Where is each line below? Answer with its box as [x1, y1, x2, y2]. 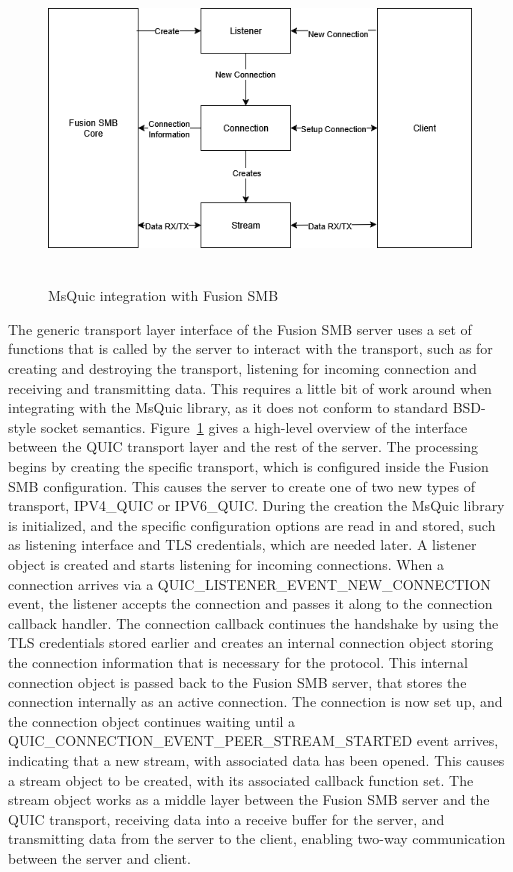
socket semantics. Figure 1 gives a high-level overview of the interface [40, 416, 468, 437]
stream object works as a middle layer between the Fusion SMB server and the [8, 789, 490, 810]
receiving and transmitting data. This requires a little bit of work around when [8, 377, 492, 398]
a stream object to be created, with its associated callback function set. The [8, 769, 474, 790]
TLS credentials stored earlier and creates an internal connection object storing [8, 632, 494, 653]
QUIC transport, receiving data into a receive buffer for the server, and [8, 808, 445, 829]
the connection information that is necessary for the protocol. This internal [8, 651, 468, 672]
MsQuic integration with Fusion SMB [48, 285, 279, 306]
